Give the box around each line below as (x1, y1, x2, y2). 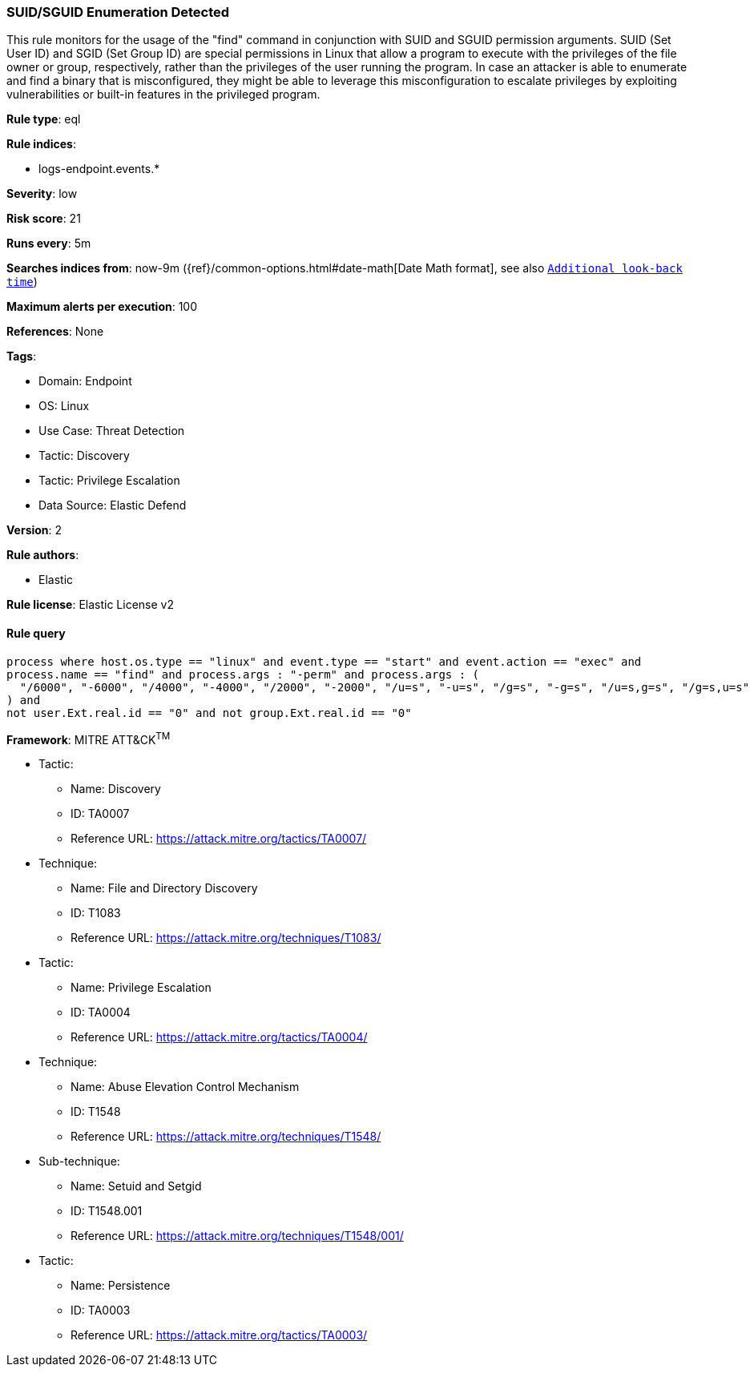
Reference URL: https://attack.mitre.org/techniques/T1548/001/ (71, 1229, 404, 1243)
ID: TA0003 (71, 1303, 131, 1318)
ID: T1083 (71, 906, 121, 920)
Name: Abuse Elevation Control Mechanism (71, 1080, 300, 1094)
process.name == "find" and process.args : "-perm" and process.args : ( (6, 667, 480, 681)
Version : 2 (6, 523, 62, 538)
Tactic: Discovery (38, 449, 130, 463)
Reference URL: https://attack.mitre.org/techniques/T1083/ (71, 931, 381, 945)
